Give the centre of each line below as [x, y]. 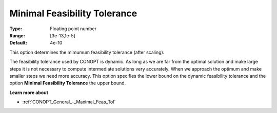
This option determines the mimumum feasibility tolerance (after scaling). [87, 52]
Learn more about [29, 93]
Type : [16, 29]
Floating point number [73, 29]
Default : [18, 43]
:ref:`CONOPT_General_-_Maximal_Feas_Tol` [69, 102]
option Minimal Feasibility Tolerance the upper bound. [68, 83]
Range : [17, 35]
